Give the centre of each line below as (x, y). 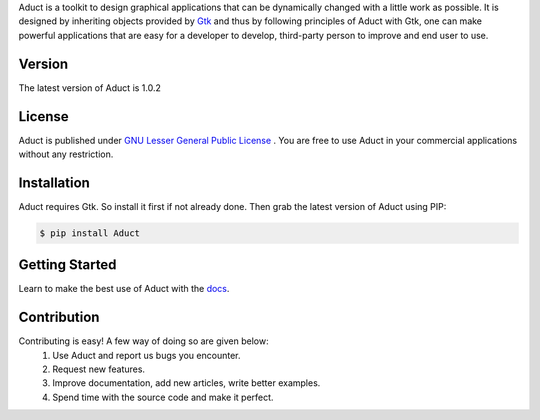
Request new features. (98, 369)
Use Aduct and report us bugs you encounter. (146, 355)
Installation (54, 182)
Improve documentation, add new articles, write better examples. (186, 383)
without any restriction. (66, 154)
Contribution (59, 317)
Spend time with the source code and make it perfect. (163, 397)
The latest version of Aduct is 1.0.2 (90, 87)
